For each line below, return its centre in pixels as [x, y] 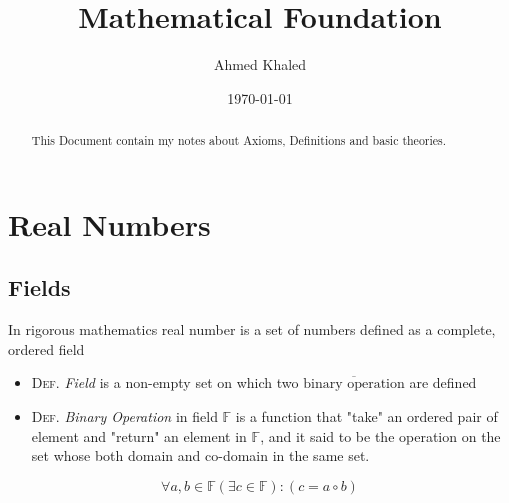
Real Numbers [109, 223]
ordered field [46, 348]
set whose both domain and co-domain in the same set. [200, 455]
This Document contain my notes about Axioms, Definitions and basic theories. [239, 140]
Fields [39, 287]
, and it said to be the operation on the [380, 435]
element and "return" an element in [139, 435]
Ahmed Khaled [260, 64]
